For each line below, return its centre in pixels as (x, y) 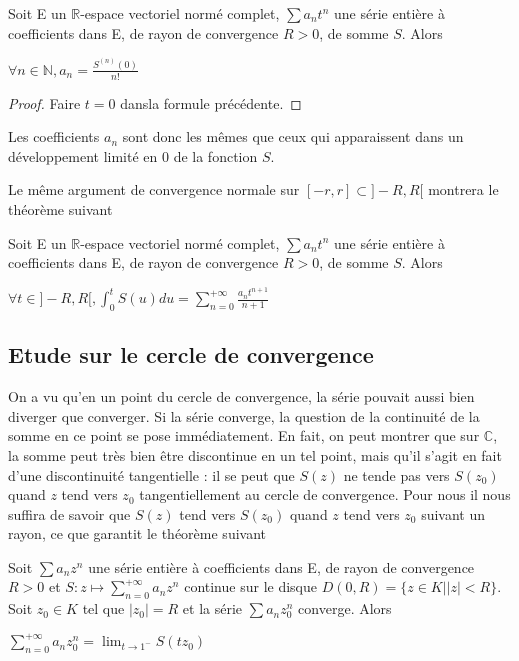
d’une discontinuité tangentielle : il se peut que (151, 474)
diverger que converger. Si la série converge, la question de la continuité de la (244, 415)
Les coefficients (54, 136)
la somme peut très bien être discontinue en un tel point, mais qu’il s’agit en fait (255, 454)
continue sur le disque (250, 586)
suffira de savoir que (69, 513)
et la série (212, 608)
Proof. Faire (44, 102)
